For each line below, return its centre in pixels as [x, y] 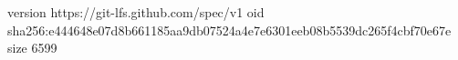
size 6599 [32, 48]
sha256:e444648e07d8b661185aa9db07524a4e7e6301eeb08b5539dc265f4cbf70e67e [229, 30]
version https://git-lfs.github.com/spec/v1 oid [136, 12]
